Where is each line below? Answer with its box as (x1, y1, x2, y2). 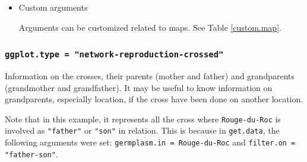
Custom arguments (18, 1, 88, 13)
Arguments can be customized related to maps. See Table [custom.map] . (18, 21, 281, 33)
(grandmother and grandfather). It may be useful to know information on (5, 81, 273, 93)
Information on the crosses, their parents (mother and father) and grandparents (5, 69, 295, 82)
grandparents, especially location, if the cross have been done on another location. (5, 93, 303, 105)
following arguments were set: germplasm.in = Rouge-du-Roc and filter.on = (5, 136, 296, 148)
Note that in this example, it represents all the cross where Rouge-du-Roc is (5, 112, 281, 125)
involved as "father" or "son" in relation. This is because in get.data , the (5, 124, 280, 137)
